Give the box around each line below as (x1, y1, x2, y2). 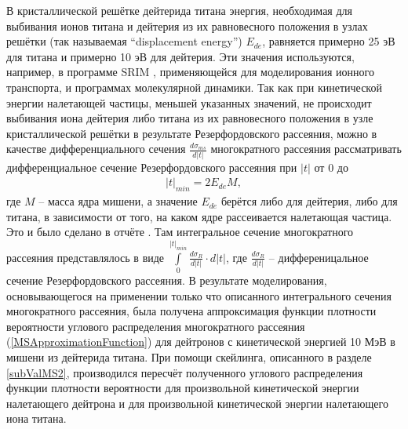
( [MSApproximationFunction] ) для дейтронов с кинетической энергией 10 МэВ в (6, 333, 395, 350)
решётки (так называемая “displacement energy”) (6, 33, 242, 49)
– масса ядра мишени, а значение (38, 193, 198, 209)
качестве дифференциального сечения (6, 140, 186, 157)
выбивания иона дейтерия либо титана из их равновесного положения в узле (6, 110, 373, 126)
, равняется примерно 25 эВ (262, 33, 395, 49)
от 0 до (314, 158, 348, 175)
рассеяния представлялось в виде (6, 249, 165, 265)
